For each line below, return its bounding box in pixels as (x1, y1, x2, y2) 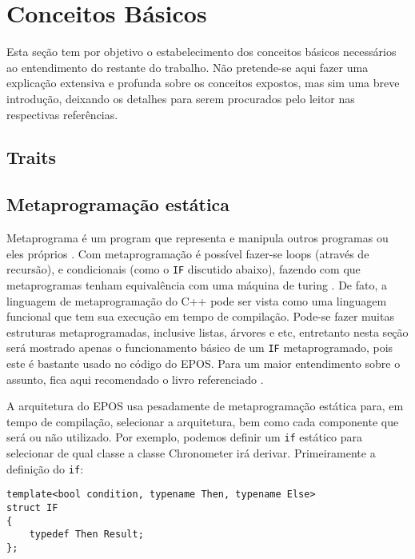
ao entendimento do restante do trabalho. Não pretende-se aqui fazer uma (6, 58, 369, 75)
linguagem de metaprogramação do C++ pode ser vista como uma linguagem (6, 292, 387, 309)
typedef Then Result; (29, 529, 144, 541)
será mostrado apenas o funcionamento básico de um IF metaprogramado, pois (6, 339, 393, 356)
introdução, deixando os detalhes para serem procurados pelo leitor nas (6, 90, 355, 106)
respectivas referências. (6, 106, 118, 122)
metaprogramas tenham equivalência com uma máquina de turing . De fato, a (6, 276, 387, 293)
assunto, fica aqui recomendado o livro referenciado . (6, 370, 264, 387)
